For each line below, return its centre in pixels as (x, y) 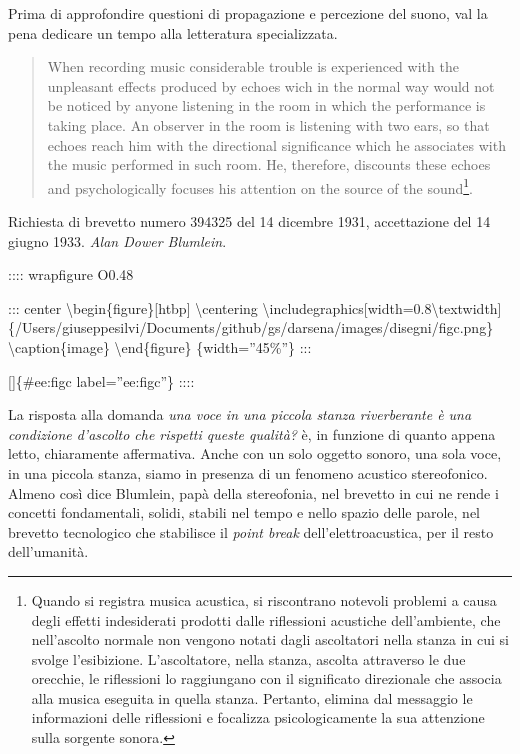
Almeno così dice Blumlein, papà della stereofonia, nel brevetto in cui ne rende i (253, 492)
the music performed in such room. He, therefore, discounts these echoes (269, 164)
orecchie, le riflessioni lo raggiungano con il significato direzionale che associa (266, 678)
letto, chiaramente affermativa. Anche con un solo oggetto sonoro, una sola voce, (255, 453)
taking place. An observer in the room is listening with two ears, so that (268, 124)
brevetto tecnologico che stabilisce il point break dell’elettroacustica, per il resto (251, 531)
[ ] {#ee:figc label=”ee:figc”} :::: (101, 380)
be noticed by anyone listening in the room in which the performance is (266, 105)
